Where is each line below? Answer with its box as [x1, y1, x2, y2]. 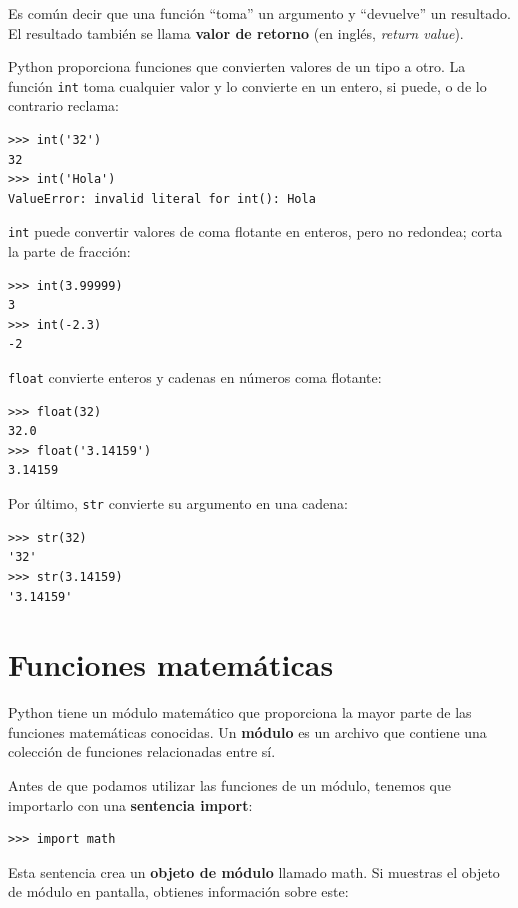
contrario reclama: [8, 95, 119, 116]
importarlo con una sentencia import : [8, 794, 253, 815]
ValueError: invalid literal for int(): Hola [8, 191, 316, 206]
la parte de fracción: [8, 241, 131, 262]
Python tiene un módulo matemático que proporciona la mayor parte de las [8, 702, 472, 723]
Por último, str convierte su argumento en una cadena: [8, 493, 348, 514]
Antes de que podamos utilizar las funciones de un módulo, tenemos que [8, 775, 451, 795]
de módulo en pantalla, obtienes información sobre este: [8, 881, 349, 902]
